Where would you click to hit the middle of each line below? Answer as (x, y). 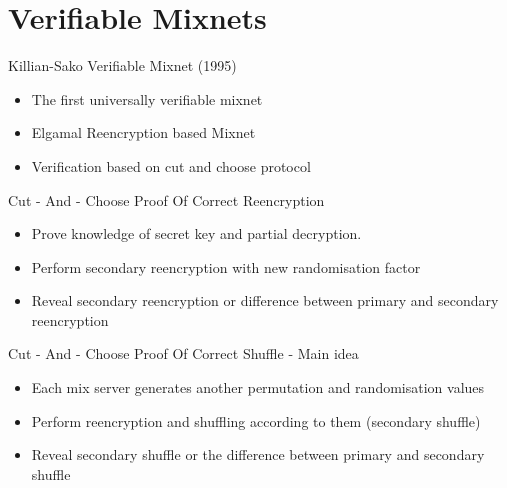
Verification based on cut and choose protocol (171, 165)
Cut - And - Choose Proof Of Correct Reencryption (166, 199)
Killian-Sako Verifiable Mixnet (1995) (122, 65)
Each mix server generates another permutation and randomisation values (258, 387)
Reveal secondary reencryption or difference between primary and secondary (265, 300)
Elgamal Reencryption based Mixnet (143, 132)
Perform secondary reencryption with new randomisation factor (226, 266)
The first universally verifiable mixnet (147, 98)
